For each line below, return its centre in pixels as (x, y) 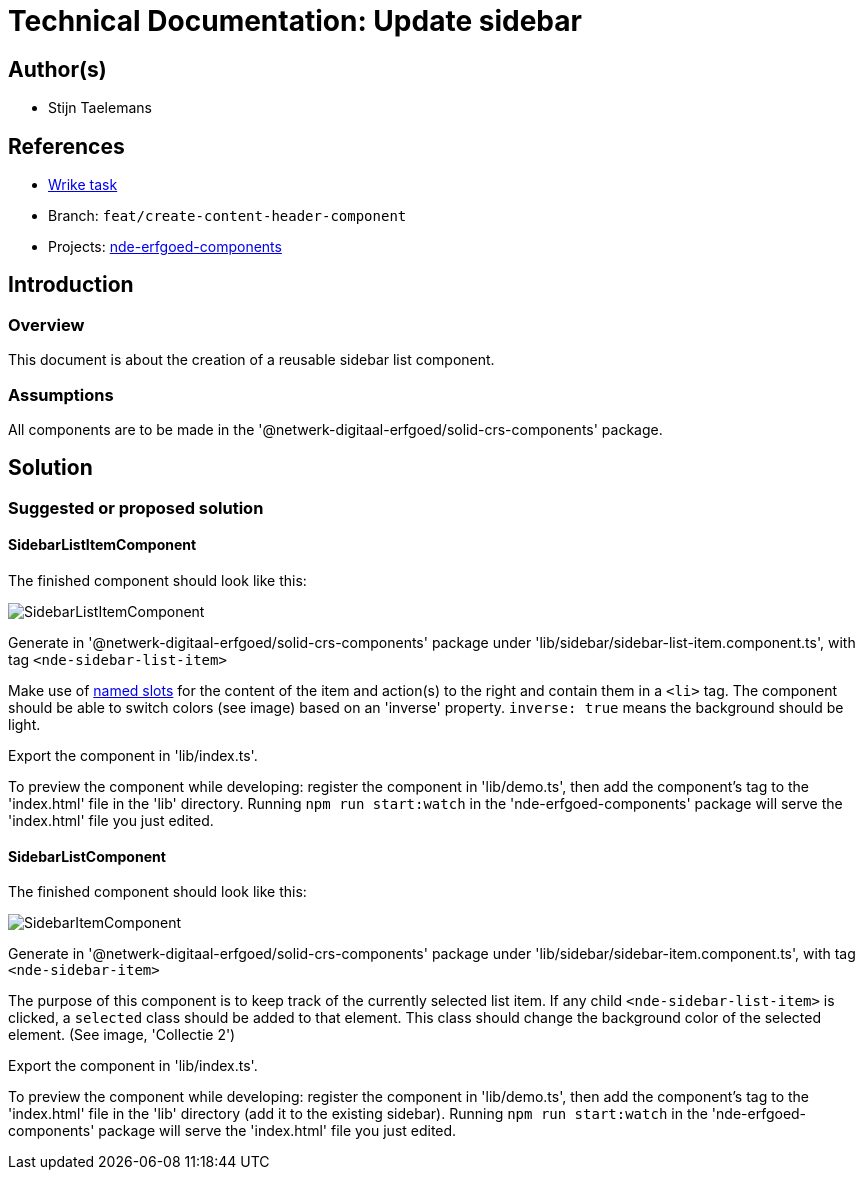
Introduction (71, 285)
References (66, 146)
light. (24, 725)
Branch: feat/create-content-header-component (227, 216)
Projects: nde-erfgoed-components (165, 247)
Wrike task (83, 185)
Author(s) (57, 69)
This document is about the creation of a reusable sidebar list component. (251, 360)
